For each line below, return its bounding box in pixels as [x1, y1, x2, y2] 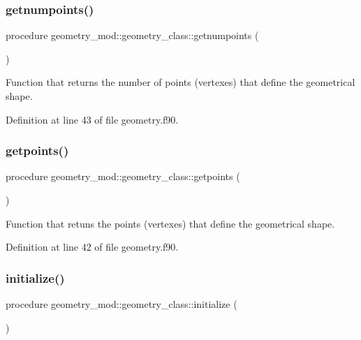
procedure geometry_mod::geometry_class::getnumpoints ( [6, 28, 259, 43]
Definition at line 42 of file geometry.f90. [6, 239, 179, 254]
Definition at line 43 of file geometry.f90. [6, 112, 179, 126]
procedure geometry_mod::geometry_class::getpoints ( [6, 169, 240, 184]
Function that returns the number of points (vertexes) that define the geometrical [6, 75, 355, 89]
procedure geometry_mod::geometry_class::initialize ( [6, 297, 237, 311]
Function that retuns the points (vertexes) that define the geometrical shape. [6, 216, 335, 230]
